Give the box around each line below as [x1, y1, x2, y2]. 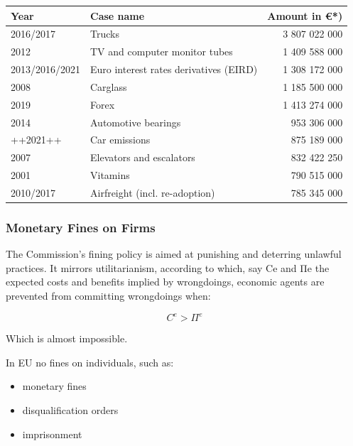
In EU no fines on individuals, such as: [6, 354, 174, 369]
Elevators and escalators [90, 150, 195, 165]
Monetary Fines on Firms [6, 218, 156, 236]
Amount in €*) [267, 8, 343, 23]
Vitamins [90, 168, 130, 183]
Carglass [90, 79, 127, 94]
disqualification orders [22, 402, 119, 417]
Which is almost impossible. [6, 331, 128, 346]
